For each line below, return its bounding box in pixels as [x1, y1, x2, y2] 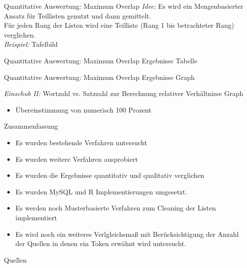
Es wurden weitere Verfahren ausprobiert [15, 153, 138, 164]
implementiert [15, 212, 57, 222]
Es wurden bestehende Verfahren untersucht [15, 137, 147, 147]
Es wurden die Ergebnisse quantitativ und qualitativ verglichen [15, 170, 205, 180]
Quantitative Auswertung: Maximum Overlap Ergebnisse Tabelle [4, 55, 197, 65]
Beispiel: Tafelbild [4, 39, 58, 49]
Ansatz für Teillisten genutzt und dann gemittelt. [4, 10, 151, 20]
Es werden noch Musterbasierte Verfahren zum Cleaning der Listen [15, 203, 216, 213]
